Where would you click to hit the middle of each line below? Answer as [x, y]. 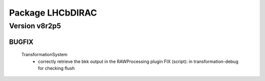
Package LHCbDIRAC [53, 13]
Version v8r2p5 [35, 26]
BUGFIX [21, 42]
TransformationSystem [44, 55]
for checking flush [56, 68]
